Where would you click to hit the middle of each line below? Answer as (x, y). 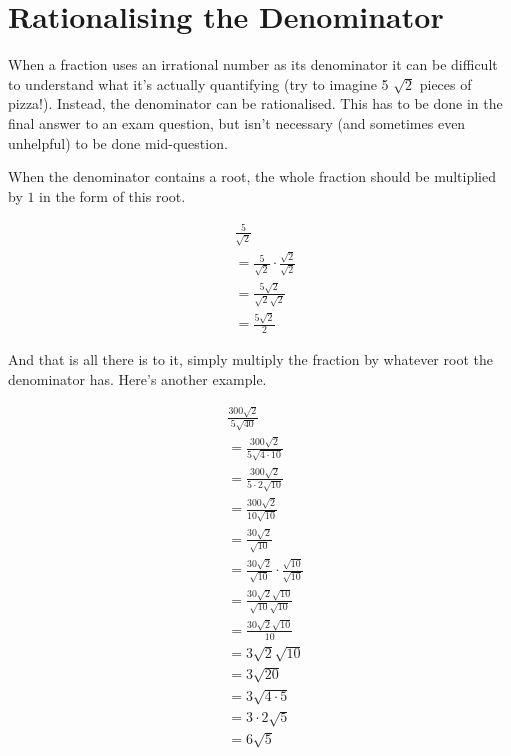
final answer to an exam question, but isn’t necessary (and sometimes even (237, 122)
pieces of (445, 83)
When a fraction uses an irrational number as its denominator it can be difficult (253, 64)
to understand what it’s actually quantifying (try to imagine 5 (198, 83)
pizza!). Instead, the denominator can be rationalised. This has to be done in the (255, 103)
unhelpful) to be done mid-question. (118, 142)
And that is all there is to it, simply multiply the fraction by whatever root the (250, 358)
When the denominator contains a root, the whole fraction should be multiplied (252, 176)
